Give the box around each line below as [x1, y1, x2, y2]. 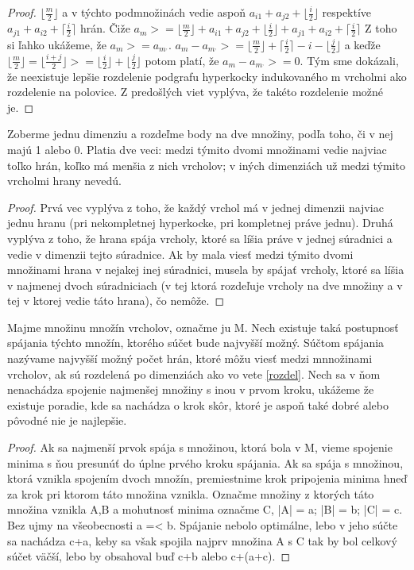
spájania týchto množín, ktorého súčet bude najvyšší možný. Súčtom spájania [7, 334, 385, 351]
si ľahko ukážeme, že [7, 36, 106, 52]
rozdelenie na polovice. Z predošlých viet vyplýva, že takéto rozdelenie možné [7, 83, 384, 100]
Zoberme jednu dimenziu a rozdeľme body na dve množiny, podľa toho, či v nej [7, 125, 393, 142]
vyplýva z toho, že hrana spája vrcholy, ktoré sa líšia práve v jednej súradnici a [7, 229, 393, 246]
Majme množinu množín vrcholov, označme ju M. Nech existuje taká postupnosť [7, 318, 399, 335]
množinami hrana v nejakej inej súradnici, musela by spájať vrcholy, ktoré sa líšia [7, 261, 404, 278]
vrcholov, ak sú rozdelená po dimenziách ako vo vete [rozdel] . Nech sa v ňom [7, 365, 381, 382]
